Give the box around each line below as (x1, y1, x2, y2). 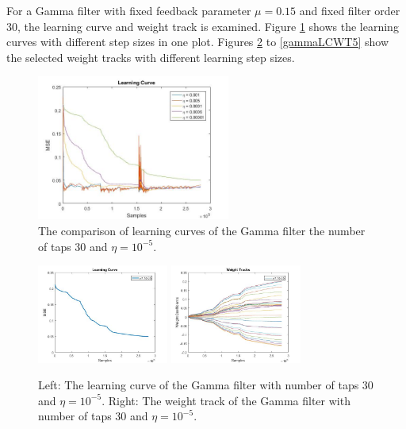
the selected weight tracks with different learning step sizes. (6, 48, 295, 65)
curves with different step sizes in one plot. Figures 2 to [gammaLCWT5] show (6, 33, 389, 50)
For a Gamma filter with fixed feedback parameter (6, 2, 251, 18)
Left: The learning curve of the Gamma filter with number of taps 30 (38, 377, 373, 393)
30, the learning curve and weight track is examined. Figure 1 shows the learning (6, 17, 399, 34)
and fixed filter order (299, 2, 400, 18)
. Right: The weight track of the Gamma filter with (101, 392, 350, 408)
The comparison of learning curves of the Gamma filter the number (38, 222, 366, 238)
